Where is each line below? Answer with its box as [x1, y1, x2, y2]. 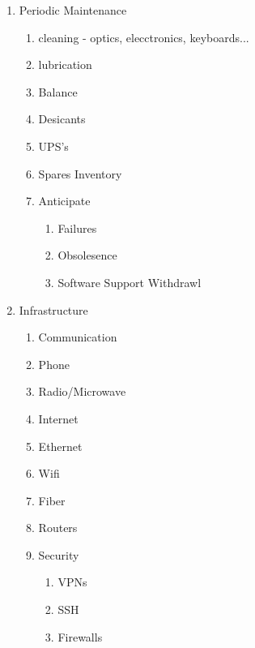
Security [38, 546, 79, 563]
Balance [38, 83, 78, 100]
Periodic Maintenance [19, 2, 127, 18]
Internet [38, 410, 79, 427]
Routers [38, 519, 78, 536]
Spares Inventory [38, 165, 122, 182]
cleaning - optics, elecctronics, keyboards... [38, 28, 249, 45]
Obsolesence [57, 247, 117, 264]
